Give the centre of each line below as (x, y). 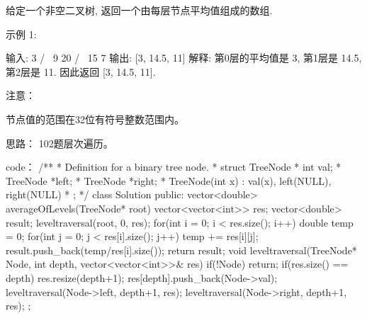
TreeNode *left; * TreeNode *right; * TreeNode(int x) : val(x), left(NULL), (169, 180)
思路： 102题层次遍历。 (60, 143)
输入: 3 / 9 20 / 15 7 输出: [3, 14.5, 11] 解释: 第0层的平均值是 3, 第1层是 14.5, (184, 58)
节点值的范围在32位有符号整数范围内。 (95, 119)
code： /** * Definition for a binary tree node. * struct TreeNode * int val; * (174, 167)
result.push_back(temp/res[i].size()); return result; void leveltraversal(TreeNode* (181, 250)
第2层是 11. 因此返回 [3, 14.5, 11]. (81, 71)
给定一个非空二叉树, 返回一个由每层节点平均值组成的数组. (139, 10)
